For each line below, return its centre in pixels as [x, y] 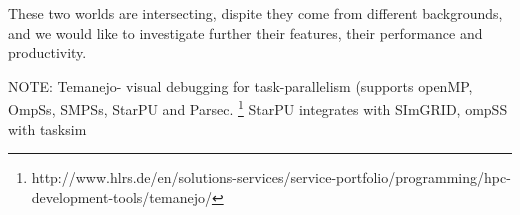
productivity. [47, 52]
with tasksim [47, 128]
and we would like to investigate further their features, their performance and [245, 32]
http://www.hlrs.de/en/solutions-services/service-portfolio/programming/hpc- [271, 177]
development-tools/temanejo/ [121, 196]
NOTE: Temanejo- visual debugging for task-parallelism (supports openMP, [240, 85]
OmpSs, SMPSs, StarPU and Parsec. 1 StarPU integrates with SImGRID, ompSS [258, 108]
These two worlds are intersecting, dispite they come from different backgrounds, [255, 13]
